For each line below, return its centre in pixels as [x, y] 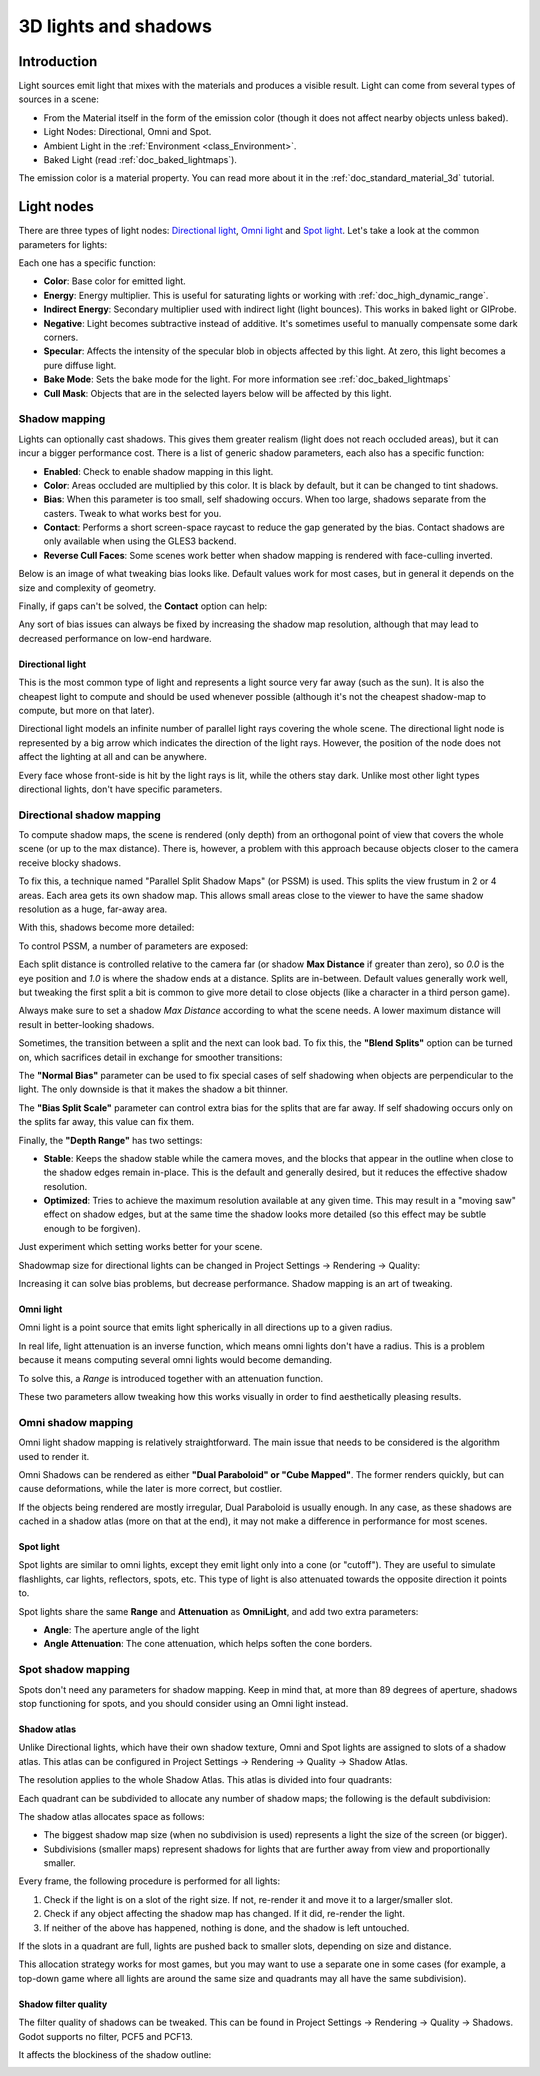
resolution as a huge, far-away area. [93, 909]
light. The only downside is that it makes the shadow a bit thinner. [153, 1089]
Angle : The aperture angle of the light [121, 1630]
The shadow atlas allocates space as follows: [111, 1816]
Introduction [58, 61]
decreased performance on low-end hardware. [115, 638]
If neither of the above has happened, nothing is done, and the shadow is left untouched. [226, 1927]
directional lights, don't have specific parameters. [120, 789]
